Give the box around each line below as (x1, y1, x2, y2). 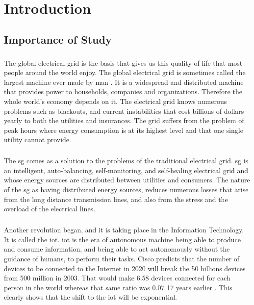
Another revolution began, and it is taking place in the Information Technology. (4, 225, 244, 235)
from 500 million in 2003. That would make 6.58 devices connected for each (4, 273, 230, 283)
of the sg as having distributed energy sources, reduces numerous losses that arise (4, 184, 249, 195)
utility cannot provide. (4, 134, 71, 145)
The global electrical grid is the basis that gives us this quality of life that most (4, 57, 243, 68)
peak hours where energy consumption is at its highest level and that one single (4, 125, 243, 135)
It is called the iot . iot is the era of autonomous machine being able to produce (4, 234, 241, 244)
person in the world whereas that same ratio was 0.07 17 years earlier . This (4, 282, 232, 292)
